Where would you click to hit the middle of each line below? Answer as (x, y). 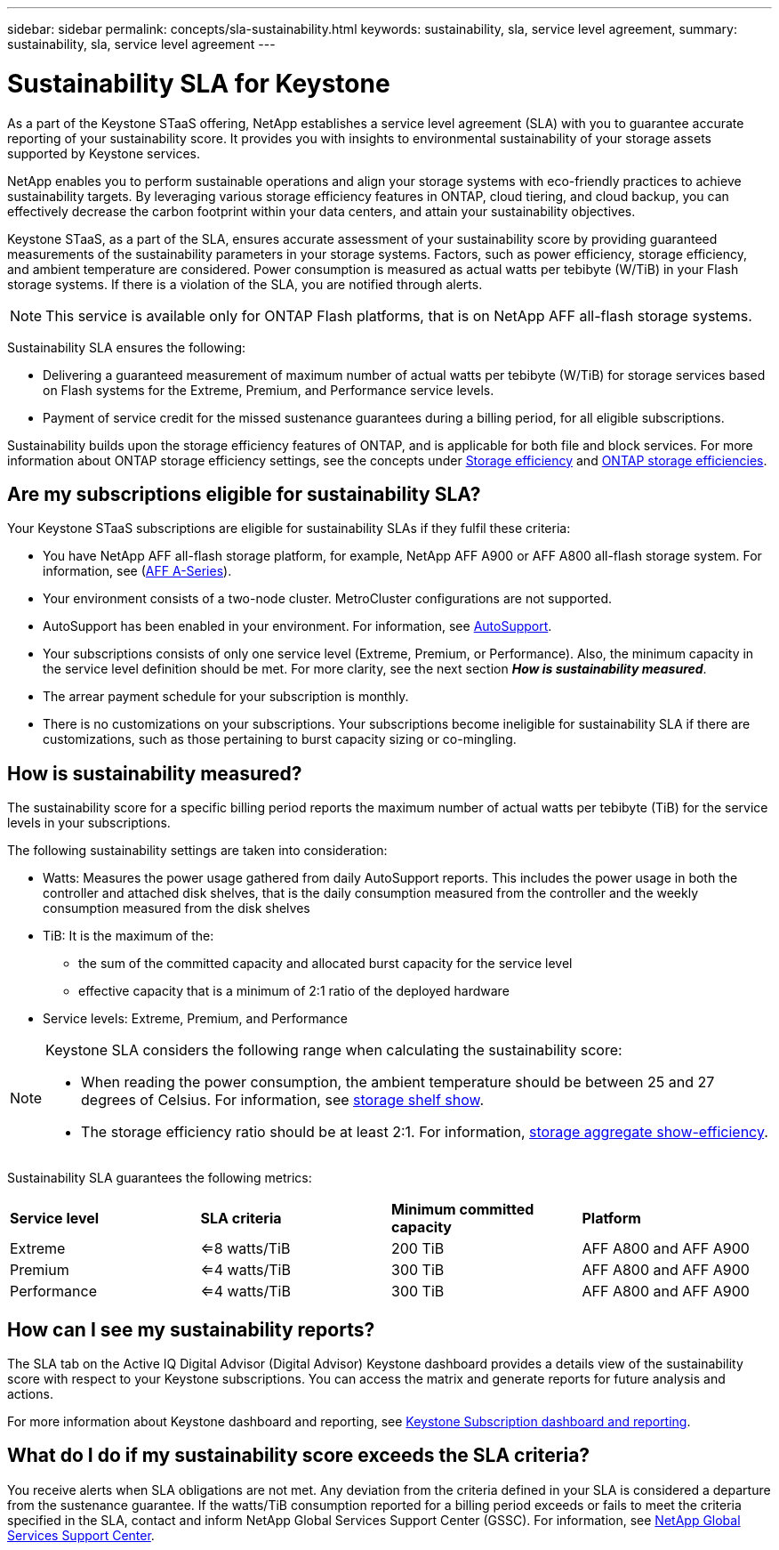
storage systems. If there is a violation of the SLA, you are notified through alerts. (245, 284)
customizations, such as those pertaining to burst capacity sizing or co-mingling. (280, 739)
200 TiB (418, 1249)
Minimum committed (463, 1210)
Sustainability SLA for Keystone (199, 83)
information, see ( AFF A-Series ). (137, 571)
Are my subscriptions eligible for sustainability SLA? (244, 494)
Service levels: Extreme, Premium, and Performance (195, 1019)
